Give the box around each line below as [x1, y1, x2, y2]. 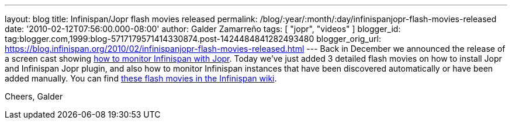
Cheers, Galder [5, 91, 63, 101]
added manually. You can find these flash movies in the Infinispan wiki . [5, 73, 277, 83]
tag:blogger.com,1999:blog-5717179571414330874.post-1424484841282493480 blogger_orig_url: [5, 34, 381, 44]
